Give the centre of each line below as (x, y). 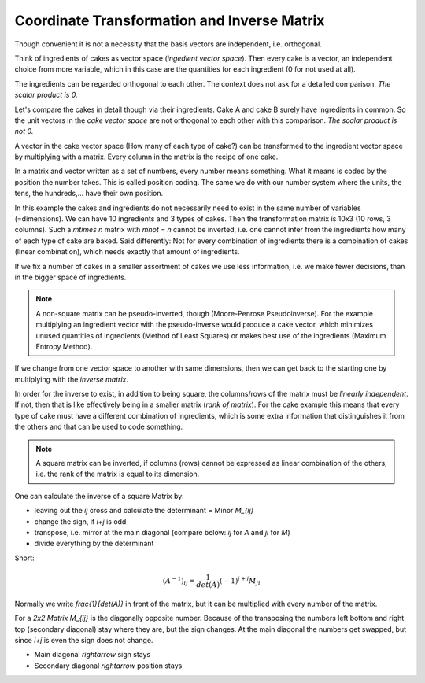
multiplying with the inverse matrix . (72, 379)
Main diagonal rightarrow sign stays (92, 655)
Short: (24, 558)
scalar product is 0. (46, 95)
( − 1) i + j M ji (240, 581)
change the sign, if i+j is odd (80, 521)
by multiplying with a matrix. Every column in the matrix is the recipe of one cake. (146, 157)
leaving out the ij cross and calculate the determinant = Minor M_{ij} (144, 511)
